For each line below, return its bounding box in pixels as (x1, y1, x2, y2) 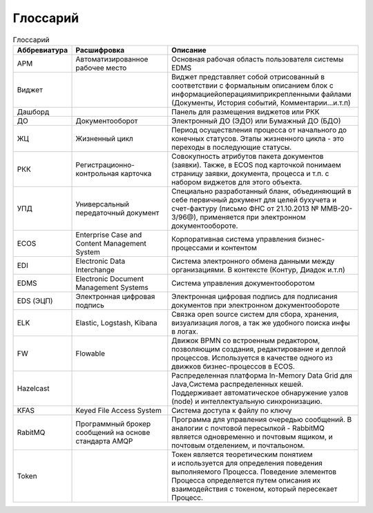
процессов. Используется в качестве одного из (171, 353, 333, 362)
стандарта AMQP (75, 436, 133, 445)
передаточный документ (75, 208, 160, 217)
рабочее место (75, 63, 127, 72)
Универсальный (75, 199, 129, 209)
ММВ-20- (320, 204, 353, 213)
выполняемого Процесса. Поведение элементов (171, 467, 337, 476)
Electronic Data (75, 256, 126, 266)
